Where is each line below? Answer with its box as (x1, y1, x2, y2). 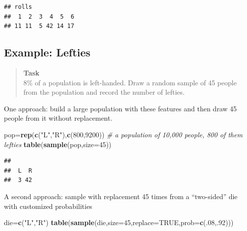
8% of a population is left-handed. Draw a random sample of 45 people (23, 77, 237, 87)
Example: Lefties (4, 45, 91, 60)
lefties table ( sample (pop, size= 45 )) (4, 139, 111, 149)
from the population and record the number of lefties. (23, 87, 185, 97)
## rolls (4, 3, 32, 10)
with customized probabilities (4, 201, 92, 211)
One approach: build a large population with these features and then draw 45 (4, 103, 237, 113)
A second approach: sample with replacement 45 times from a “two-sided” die (4, 191, 238, 201)
